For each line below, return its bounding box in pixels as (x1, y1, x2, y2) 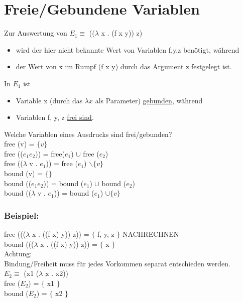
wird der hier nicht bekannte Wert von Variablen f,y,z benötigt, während (16, 44, 239, 55)
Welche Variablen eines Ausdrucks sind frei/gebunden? (4, 128, 172, 139)
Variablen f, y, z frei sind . (16, 112, 94, 122)
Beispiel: (4, 209, 39, 221)
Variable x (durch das (16, 95, 83, 105)
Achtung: (4, 248, 32, 259)
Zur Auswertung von (4, 28, 67, 38)
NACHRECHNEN (123, 229, 179, 239)
